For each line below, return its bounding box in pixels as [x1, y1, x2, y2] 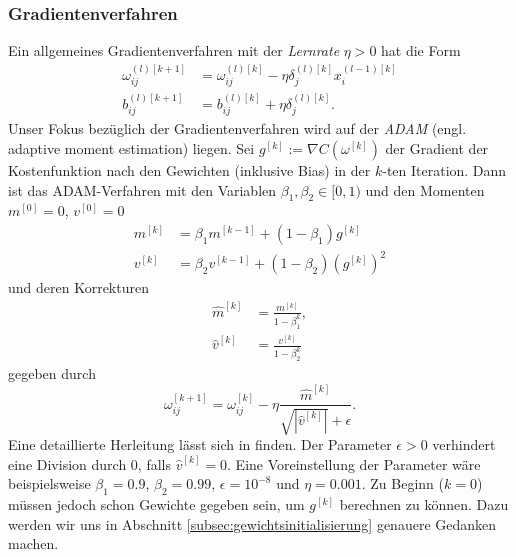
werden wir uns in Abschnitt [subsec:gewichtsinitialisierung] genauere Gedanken [8, 513, 497, 534]
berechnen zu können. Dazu [339, 493, 509, 514]
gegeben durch [8, 363, 96, 384]
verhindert [432, 433, 496, 454]
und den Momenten [365, 179, 485, 200]
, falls [137, 453, 171, 474]
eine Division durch [8, 453, 127, 474]
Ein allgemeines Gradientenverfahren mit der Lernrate [8, 40, 340, 61]
